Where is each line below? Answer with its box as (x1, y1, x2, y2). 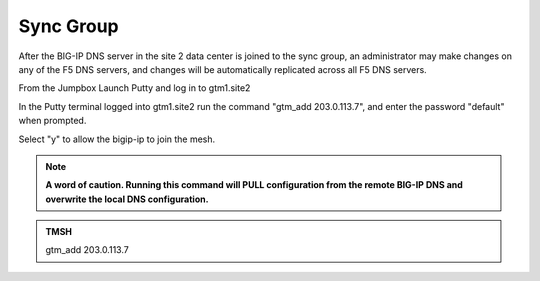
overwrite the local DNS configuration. (45, 193, 209, 205)
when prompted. (18, 115, 87, 127)
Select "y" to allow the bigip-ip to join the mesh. (18, 133, 216, 145)
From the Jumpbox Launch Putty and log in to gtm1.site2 (18, 82, 251, 94)
